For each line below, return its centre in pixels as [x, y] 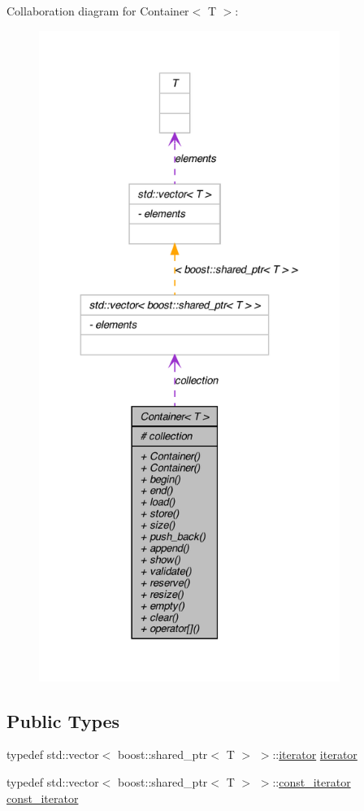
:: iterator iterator [315, 754]
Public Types [63, 720]
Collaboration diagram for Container [98, 11]
